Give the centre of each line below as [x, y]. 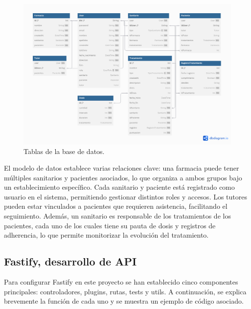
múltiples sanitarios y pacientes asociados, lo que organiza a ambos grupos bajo [123, 177]
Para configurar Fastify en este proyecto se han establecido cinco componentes [121, 281]
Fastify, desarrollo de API [70, 261]
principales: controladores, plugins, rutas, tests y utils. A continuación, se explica [125, 291]
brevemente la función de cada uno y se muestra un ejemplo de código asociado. [124, 301]
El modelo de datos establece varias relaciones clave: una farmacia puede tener [122, 167]
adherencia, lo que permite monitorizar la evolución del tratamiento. [106, 235]
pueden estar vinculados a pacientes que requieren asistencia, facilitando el [116, 206]
